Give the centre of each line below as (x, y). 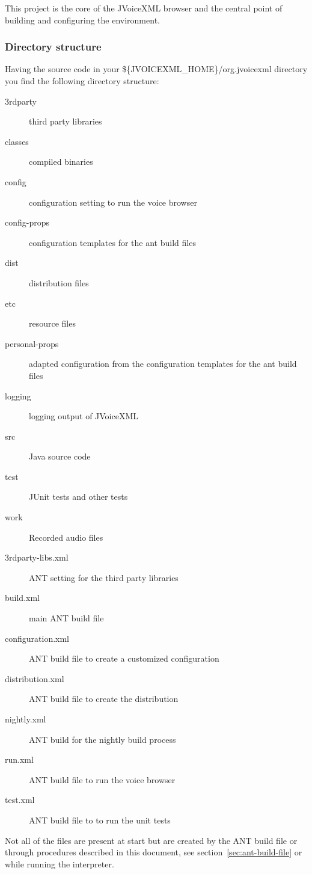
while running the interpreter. (60, 863)
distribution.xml (35, 678)
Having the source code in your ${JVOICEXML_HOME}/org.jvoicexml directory (156, 69)
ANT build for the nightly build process (102, 739)
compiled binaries (61, 162)
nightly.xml (26, 719)
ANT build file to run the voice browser (102, 779)
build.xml (22, 598)
